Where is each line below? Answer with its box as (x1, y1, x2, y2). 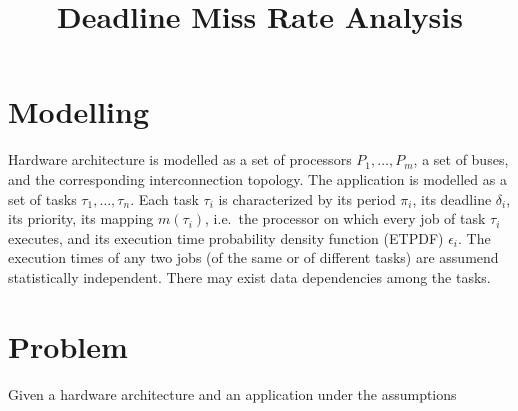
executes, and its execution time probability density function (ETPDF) (8, 227, 444, 248)
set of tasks (8, 188, 77, 209)
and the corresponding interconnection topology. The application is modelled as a (8, 168, 507, 189)
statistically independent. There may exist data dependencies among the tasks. (8, 266, 491, 287)
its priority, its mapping (8, 208, 154, 229)
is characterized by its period (218, 188, 396, 209)
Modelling (8, 91, 150, 132)
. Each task (130, 188, 199, 209)
